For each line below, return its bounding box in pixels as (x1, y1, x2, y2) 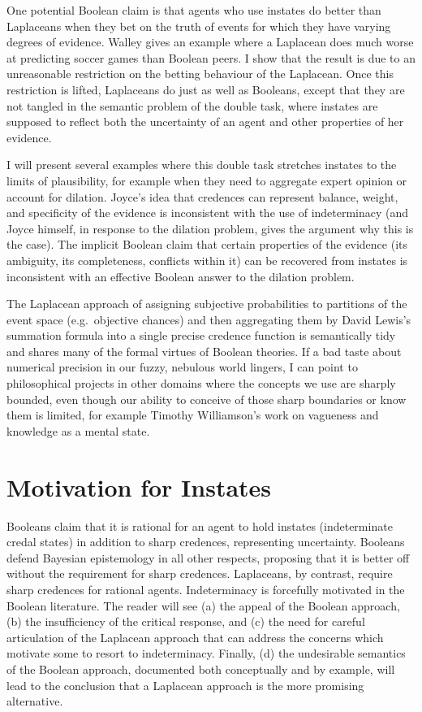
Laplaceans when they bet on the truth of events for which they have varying (6, 17, 391, 34)
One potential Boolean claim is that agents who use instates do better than (6, 2, 381, 18)
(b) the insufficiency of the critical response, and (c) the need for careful (6, 613, 365, 630)
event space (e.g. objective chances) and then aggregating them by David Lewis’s (6, 310, 411, 328)
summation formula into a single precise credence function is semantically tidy (6, 327, 396, 344)
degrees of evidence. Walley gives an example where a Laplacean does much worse (6, 33, 414, 50)
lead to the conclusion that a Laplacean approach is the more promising (6, 676, 364, 693)
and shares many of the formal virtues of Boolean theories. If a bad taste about (6, 342, 402, 359)
